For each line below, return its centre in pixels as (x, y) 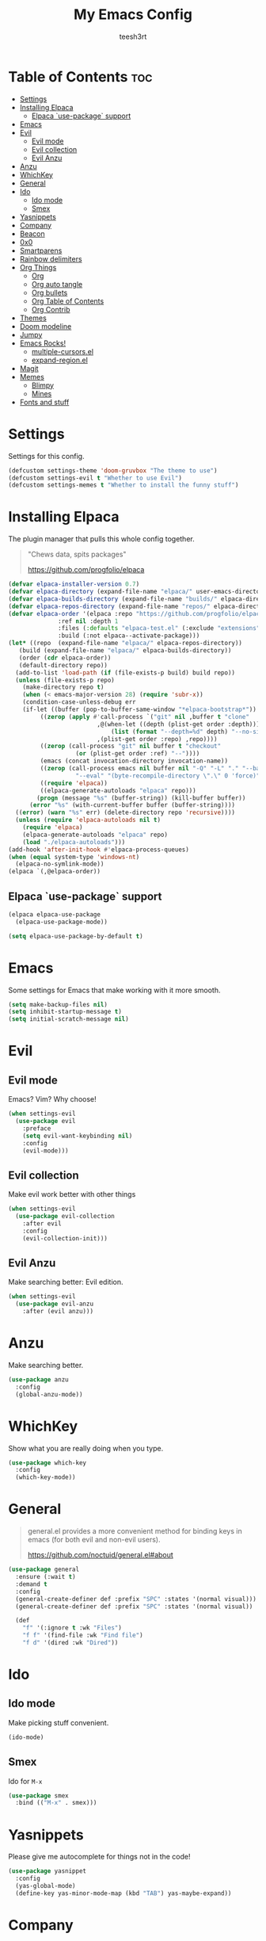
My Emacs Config (133, 15)
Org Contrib (51, 309)
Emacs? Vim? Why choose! (52, 1099)
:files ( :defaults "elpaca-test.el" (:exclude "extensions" (159, 629)
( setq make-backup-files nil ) (58, 1004)
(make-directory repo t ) (63, 687)
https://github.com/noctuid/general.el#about (101, 1555)
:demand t (31, 1584)
